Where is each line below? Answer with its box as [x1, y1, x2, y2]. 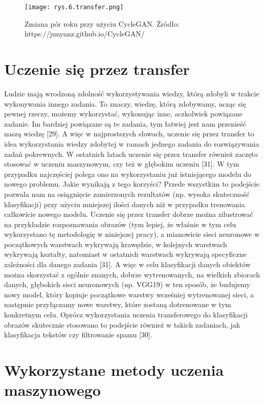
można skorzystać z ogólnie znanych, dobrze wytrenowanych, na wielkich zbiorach [4, 269, 260, 279]
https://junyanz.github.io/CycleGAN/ [25, 28, 145, 39]
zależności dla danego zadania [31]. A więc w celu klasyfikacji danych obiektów [4, 259, 251, 270]
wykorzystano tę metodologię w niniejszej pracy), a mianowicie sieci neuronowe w [4, 229, 260, 239]
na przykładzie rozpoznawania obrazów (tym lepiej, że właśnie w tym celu [4, 218, 236, 229]
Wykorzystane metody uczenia [4, 359, 224, 380]
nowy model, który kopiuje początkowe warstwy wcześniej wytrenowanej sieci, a [4, 289, 254, 299]
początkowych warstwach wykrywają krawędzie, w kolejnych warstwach [4, 238, 227, 249]
